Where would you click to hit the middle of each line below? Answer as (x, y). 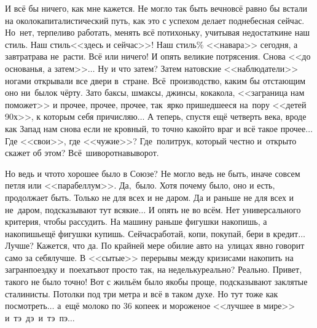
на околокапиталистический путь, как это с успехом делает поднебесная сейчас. (155, 20)
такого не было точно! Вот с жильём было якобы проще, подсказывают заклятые (156, 282)
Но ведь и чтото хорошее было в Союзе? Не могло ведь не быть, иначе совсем (153, 173)
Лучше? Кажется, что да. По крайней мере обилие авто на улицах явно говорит (155, 245)
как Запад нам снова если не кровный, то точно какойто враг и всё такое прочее (155, 128)
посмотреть (26, 306)
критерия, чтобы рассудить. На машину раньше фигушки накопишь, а (136, 221)
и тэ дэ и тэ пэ (36, 317)
